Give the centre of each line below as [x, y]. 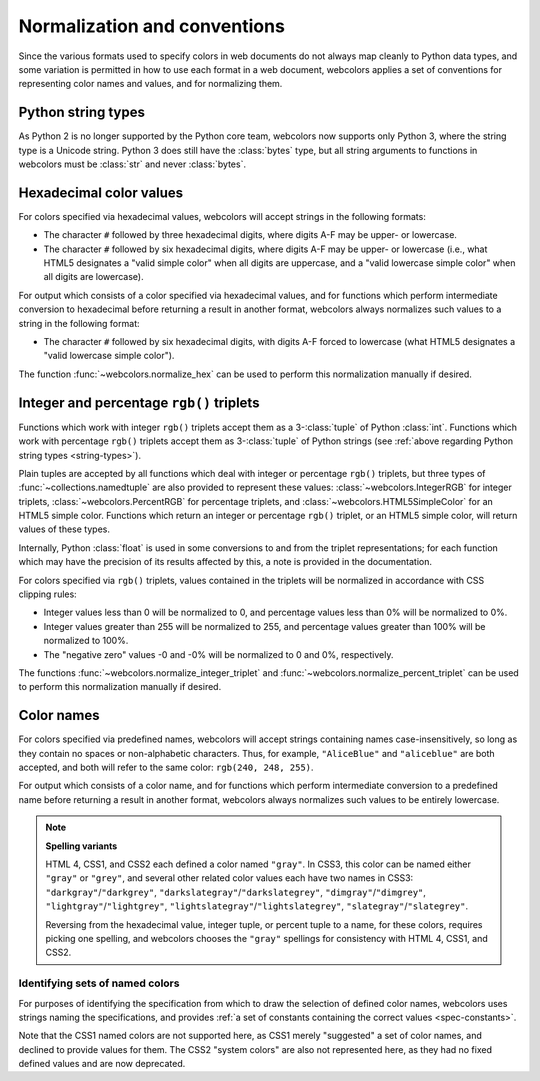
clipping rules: [47, 594]
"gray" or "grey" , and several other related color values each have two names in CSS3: [229, 878]
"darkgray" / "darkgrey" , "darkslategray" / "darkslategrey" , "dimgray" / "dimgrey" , [236, 892]
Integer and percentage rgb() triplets [139, 402]
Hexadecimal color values [101, 192]
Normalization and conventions [151, 26]
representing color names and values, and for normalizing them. [150, 84]
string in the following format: [79, 323]
